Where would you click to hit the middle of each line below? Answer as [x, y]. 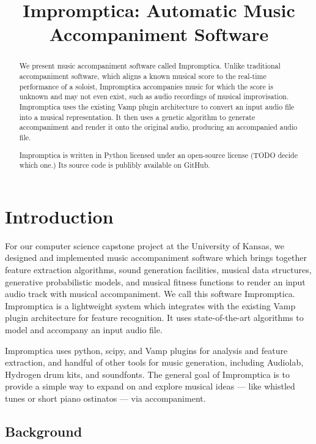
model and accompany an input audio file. [84, 329]
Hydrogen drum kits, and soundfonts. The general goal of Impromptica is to [147, 374]
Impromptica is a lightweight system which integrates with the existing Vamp [150, 305]
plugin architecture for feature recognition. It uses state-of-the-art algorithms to [154, 318]
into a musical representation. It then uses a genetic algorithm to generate [137, 117]
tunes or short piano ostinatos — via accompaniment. [105, 398]
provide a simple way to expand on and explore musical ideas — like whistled [150, 386]
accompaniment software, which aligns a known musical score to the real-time [143, 76]
